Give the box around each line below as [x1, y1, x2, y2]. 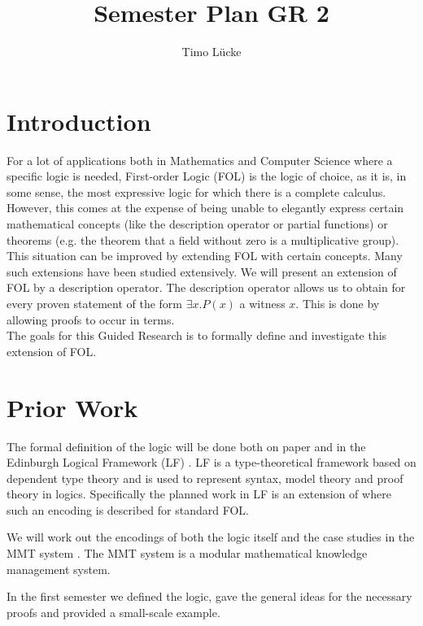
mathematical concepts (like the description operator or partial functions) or [7, 215, 388, 233]
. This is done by [295, 295, 380, 311]
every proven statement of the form [7, 295, 183, 311]
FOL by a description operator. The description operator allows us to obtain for [7, 279, 406, 296]
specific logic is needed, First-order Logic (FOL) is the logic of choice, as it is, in [7, 167, 407, 185]
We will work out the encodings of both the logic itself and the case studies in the [7, 528, 415, 546]
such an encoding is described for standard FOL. [7, 501, 249, 518]
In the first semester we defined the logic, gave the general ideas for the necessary [7, 588, 412, 605]
